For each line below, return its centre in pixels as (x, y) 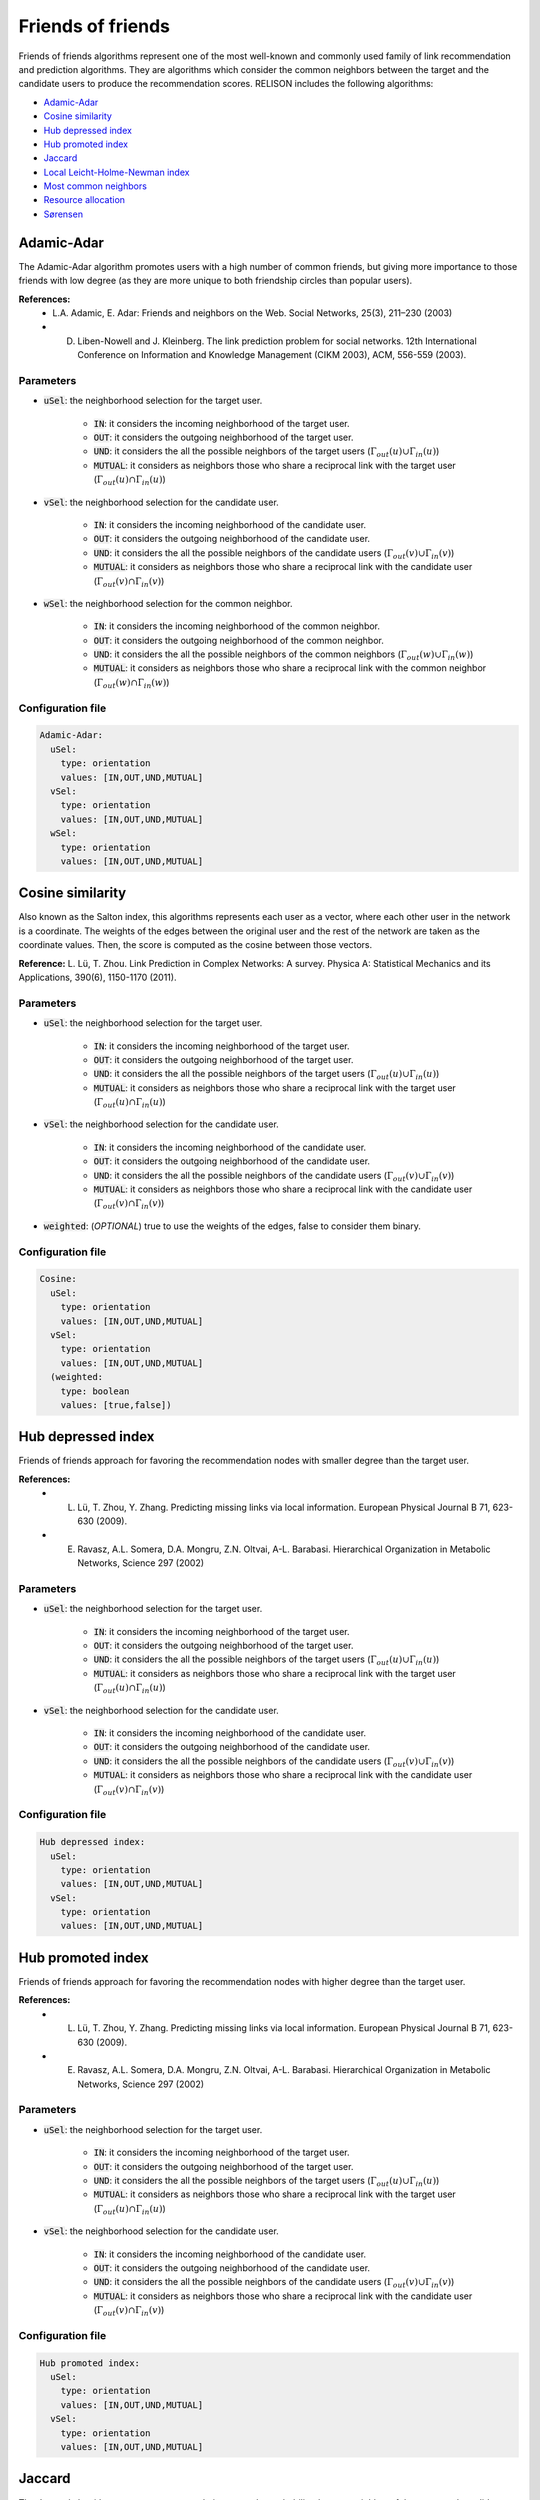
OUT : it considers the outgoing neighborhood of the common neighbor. (238, 640)
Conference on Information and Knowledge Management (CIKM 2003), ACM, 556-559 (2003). (272, 355)
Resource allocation (84, 200)
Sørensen (63, 214)
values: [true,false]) (116, 1404)
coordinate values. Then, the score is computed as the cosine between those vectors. (195, 945)
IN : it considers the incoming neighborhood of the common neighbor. (236, 626)
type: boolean (95, 1391)
